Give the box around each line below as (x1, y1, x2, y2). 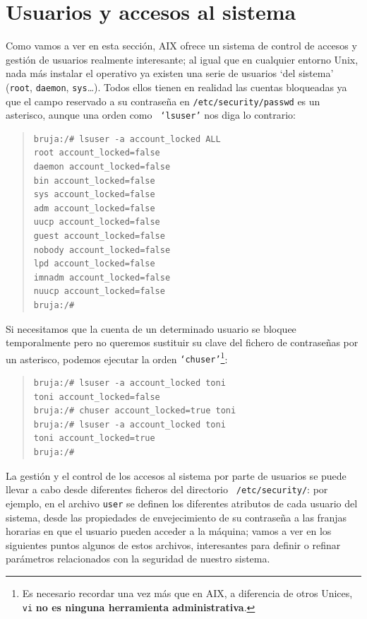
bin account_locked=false (33, 175, 155, 186)
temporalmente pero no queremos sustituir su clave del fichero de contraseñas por (6, 335, 359, 350)
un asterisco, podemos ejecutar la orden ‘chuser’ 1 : (6, 349, 228, 366)
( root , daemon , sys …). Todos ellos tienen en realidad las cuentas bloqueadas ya (6, 79, 347, 94)
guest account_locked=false (33, 231, 165, 242)
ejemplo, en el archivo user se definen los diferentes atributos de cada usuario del (6, 495, 358, 510)
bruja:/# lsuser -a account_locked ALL (33, 134, 221, 144)
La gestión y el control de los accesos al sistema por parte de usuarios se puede (6, 468, 347, 483)
